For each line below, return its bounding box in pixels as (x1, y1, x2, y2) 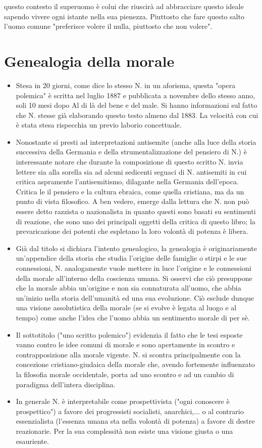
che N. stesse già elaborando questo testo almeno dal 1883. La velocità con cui (16, 109, 258, 120)
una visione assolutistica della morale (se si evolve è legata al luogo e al (16, 302, 237, 313)
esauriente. (16, 435, 49, 446)
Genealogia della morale (4, 50, 175, 71)
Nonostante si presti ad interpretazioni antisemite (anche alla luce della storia (16, 136, 256, 147)
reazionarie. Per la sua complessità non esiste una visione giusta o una (16, 425, 233, 436)
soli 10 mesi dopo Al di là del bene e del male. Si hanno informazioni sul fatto (16, 100, 257, 110)
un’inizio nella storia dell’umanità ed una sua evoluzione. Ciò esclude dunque (16, 292, 254, 303)
